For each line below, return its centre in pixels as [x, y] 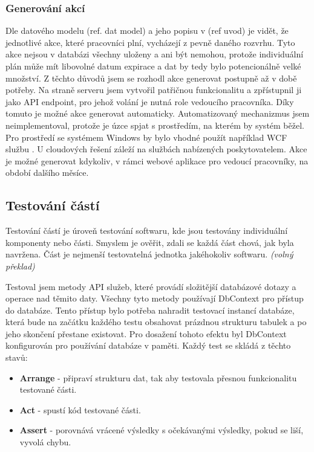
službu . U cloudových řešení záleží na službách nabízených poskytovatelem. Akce [156, 149]
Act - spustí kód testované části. [80, 409]
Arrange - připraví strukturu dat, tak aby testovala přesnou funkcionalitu [158, 377]
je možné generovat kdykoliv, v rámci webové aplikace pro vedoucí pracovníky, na [157, 160]
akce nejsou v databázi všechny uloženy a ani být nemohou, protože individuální [155, 54]
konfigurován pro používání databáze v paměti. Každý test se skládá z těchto [148, 345]
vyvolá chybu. [45, 442]
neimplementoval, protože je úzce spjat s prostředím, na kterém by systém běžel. [155, 125]
